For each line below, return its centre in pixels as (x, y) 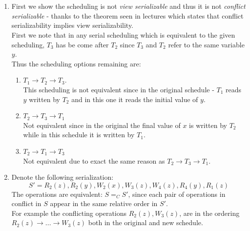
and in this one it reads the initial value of (135, 99)
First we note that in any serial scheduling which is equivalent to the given (123, 34)
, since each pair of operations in (177, 194)
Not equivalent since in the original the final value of (102, 125)
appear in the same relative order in (104, 203)
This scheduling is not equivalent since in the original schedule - (119, 89)
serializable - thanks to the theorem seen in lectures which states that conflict (127, 15)
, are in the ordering (209, 213)
